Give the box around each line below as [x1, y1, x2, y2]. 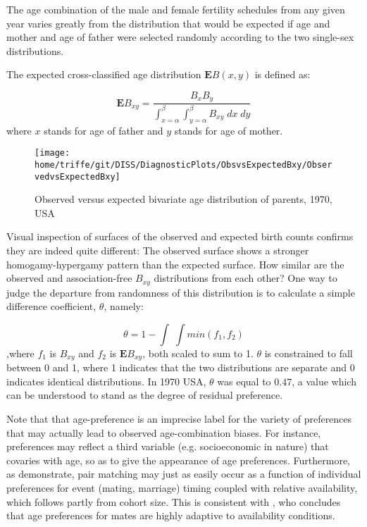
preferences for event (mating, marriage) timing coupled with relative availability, [6, 480, 358, 495]
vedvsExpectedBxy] [35, 171, 120, 182]
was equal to [217, 373, 271, 388]
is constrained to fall [264, 345, 353, 360]
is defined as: [254, 67, 311, 82]
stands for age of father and [44, 123, 163, 137]
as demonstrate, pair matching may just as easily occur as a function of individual [6, 466, 361, 481]
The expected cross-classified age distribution [6, 67, 201, 82]
